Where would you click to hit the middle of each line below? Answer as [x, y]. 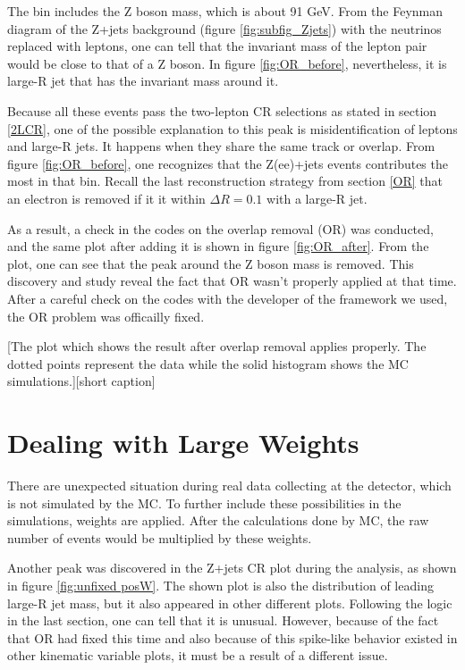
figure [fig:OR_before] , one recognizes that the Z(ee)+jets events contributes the [228, 163]
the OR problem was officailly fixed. [106, 316]
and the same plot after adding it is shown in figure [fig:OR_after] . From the [218, 246]
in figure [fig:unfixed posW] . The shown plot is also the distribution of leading [220, 585]
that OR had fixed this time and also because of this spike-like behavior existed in [232, 637]
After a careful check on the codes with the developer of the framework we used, [228, 298]
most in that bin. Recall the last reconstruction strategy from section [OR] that [225, 181]
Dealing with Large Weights [183, 443]
